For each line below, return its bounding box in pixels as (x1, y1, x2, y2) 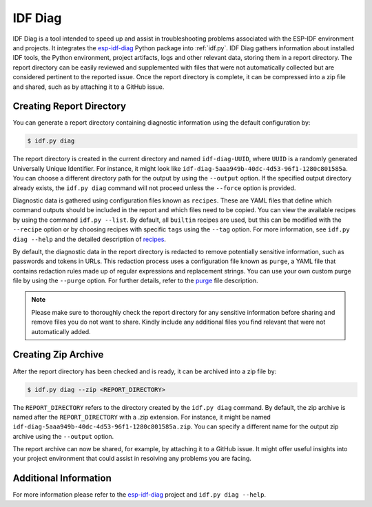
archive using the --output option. (12, 432, 114, 440)
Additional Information (12, 473, 112, 484)
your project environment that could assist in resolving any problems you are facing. (12, 455, 251, 463)
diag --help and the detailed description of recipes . (12, 235, 167, 243)
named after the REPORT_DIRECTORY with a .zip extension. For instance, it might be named (12, 413, 271, 421)
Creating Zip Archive (12, 349, 104, 361)
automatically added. (31, 327, 91, 335)
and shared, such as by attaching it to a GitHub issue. (12, 83, 165, 91)
